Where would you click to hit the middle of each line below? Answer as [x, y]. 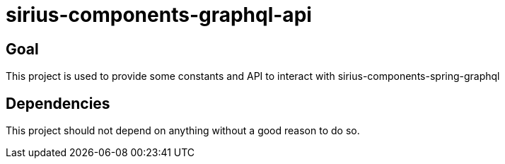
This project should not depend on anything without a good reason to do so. [183, 131]
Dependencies [58, 103]
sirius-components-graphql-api [159, 15]
